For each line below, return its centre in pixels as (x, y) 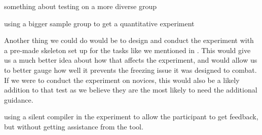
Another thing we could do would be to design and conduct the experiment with (129, 40)
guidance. (19, 99)
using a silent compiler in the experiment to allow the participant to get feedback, (131, 117)
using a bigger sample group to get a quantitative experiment (99, 23)
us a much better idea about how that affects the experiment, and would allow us (131, 60)
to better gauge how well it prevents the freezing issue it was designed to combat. (130, 70)
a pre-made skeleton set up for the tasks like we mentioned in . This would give (127, 50)
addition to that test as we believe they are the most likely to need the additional (131, 90)
